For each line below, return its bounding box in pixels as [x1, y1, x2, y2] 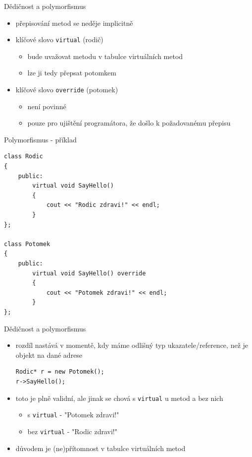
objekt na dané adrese [15, 349, 83, 360]
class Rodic [4, 153, 43, 160]
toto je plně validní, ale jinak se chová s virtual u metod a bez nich [15, 392, 223, 403]
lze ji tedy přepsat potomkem [27, 67, 116, 78]
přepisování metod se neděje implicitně [15, 17, 133, 28]
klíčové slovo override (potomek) [15, 84, 118, 95]
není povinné [27, 101, 66, 111]
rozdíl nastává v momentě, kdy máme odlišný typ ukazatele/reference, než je [15, 340, 249, 350]
